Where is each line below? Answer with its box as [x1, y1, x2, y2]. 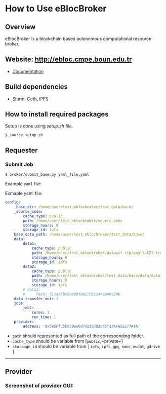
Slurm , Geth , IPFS [12, 96, 48, 102]
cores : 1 [31, 310, 50, 315]
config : [5, 200, 21, 205]
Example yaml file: [5, 181, 41, 187]
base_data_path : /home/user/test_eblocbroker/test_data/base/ [14, 232, 145, 237]
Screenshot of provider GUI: [5, 382, 74, 389]
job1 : [23, 306, 35, 311]
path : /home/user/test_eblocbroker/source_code [23, 218, 123, 223]
